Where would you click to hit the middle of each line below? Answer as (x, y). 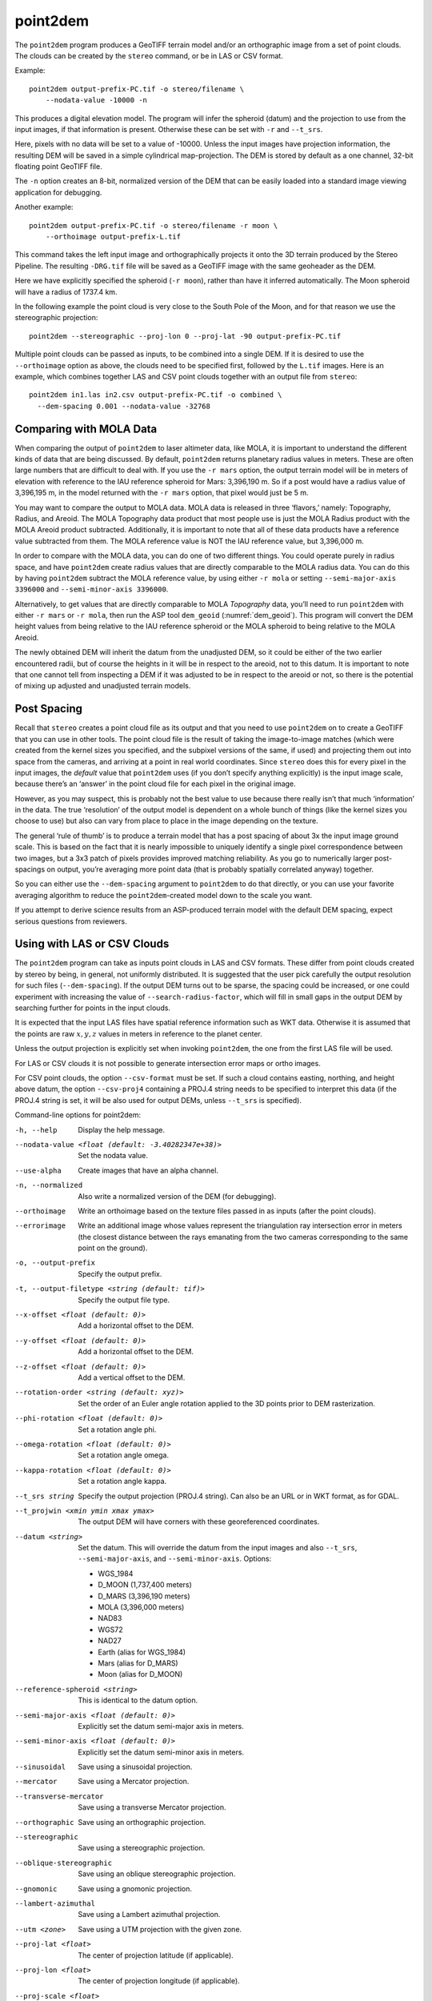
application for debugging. (58, 192)
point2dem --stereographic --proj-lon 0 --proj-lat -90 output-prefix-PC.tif (185, 336)
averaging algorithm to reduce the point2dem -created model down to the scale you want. (164, 895)
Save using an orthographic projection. (142, 1822)
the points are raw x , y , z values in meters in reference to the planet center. (139, 1033)
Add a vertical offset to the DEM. (132, 1377)
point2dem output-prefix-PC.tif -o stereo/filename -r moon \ (154, 225)
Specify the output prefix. (120, 1273)
